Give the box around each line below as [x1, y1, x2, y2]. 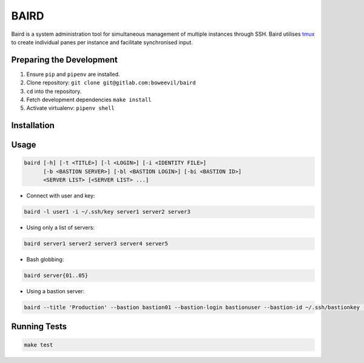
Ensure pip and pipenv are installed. [26, 70, 121, 78]
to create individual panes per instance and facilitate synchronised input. [11, 38, 194, 46]
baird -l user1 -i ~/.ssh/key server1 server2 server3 [24, 208, 190, 215]
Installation [11, 120, 55, 131]
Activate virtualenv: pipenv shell [26, 104, 115, 112]
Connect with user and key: [26, 192, 95, 200]
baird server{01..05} [24, 272, 89, 279]
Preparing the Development [11, 55, 118, 65]
